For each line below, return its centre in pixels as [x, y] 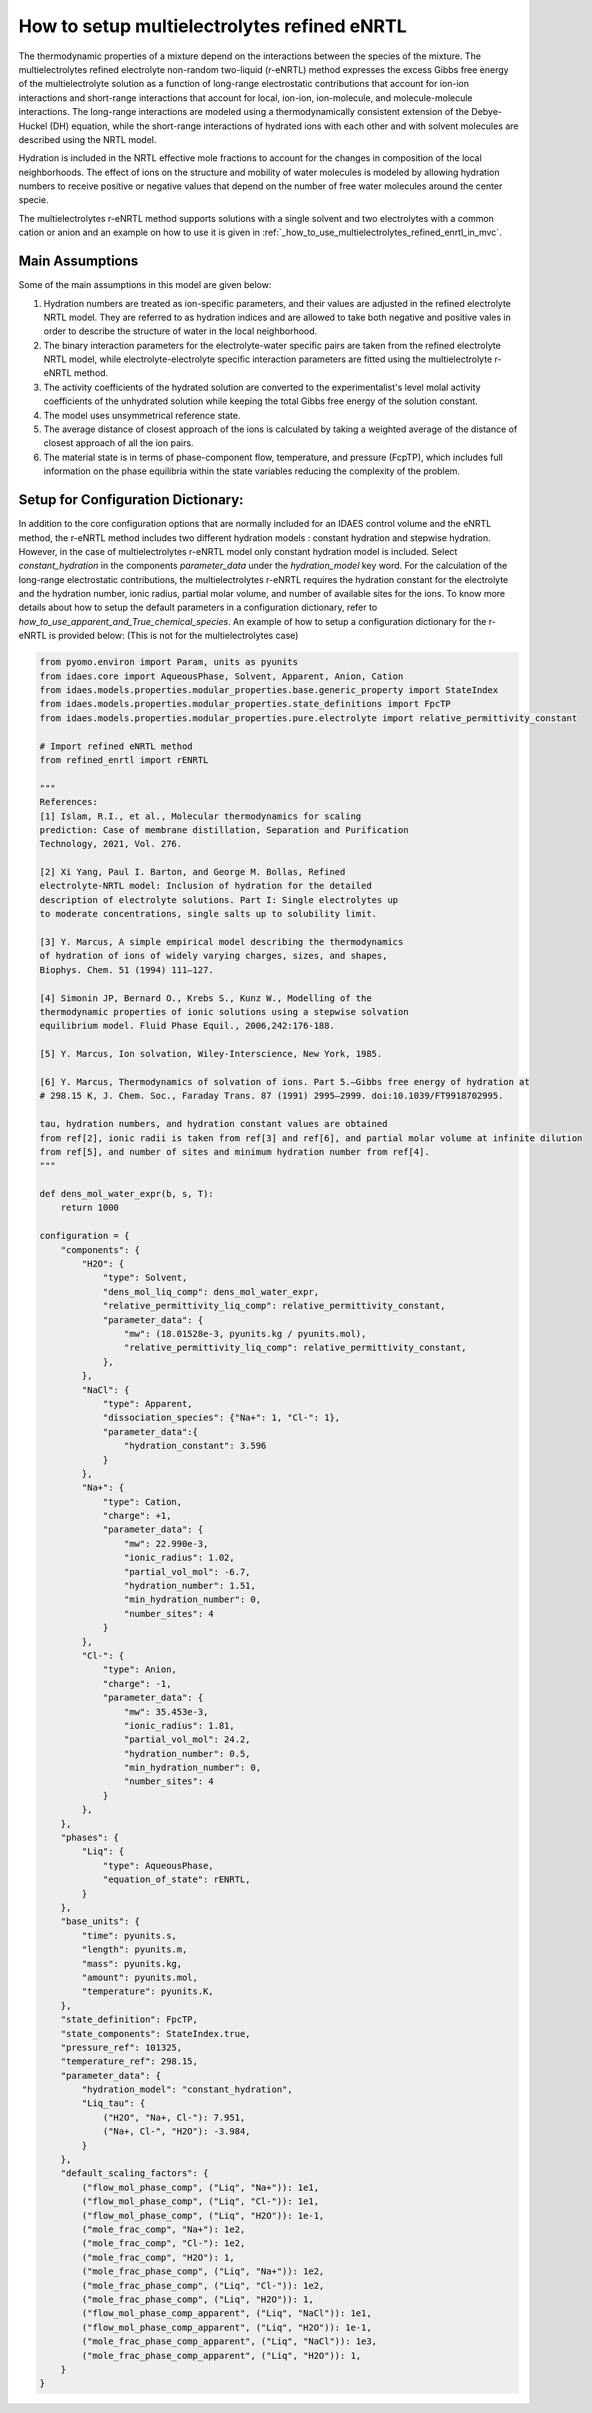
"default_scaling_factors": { [134, 2173]
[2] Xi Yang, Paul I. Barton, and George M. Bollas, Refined [192, 872]
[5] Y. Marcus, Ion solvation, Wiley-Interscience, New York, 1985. [211, 1054]
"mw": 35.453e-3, [166, 1711]
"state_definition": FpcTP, [129, 2019]
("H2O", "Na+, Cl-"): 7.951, [174, 2117]
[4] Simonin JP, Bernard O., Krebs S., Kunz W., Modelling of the [205, 998]
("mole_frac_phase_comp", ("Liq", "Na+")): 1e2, [203, 2271]
